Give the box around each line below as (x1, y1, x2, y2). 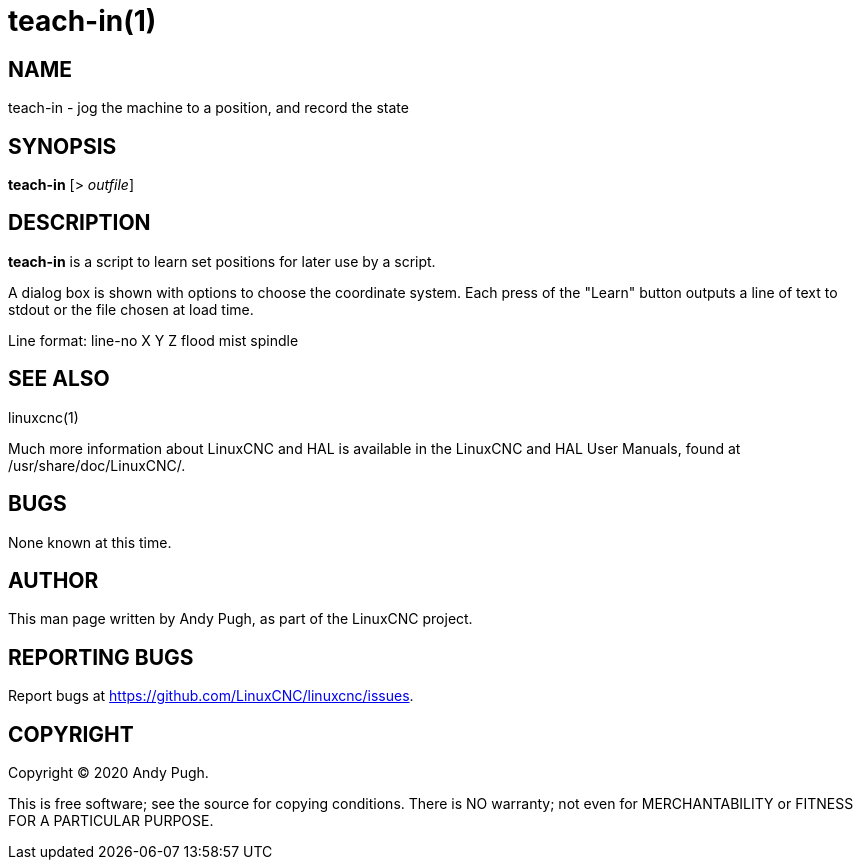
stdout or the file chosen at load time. (8, 300, 254, 318)
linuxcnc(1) (8, 408, 79, 426)
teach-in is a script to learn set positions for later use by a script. (8, 252, 436, 270)
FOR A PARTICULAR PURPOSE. (8, 812, 214, 830)
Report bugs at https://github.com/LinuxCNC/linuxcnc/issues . (8, 687, 414, 705)
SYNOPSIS (8, 133, 117, 159)
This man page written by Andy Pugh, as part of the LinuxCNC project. (8, 610, 473, 628)
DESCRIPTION (8, 210, 151, 236)
